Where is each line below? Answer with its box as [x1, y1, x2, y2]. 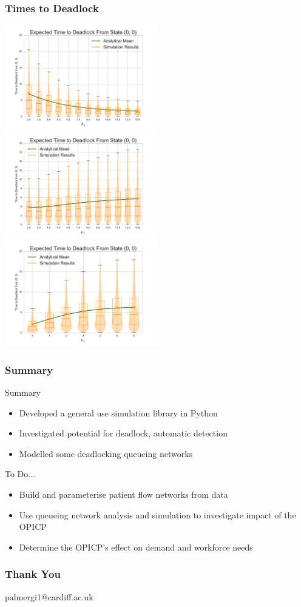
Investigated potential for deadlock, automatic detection [19, 427, 228, 439]
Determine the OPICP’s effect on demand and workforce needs [19, 540, 253, 553]
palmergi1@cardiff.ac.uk [5, 590, 93, 603]
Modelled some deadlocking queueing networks [19, 447, 193, 459]
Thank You [5, 566, 61, 582]
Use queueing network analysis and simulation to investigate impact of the [19, 508, 296, 521]
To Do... [5, 467, 35, 480]
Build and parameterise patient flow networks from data [19, 487, 228, 500]
